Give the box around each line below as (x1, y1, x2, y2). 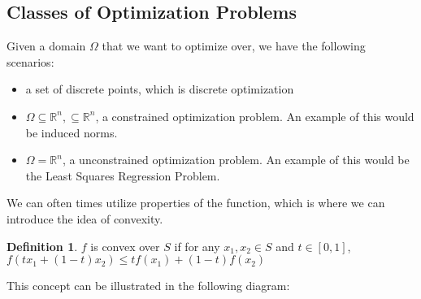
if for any (174, 237, 220, 254)
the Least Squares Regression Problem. (25, 167, 220, 184)
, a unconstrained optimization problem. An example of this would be (62, 151, 410, 168)
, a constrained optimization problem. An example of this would (95, 107, 414, 124)
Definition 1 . (7, 237, 78, 254)
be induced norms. (25, 123, 118, 141)
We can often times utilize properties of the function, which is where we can (7, 194, 385, 211)
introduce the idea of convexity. (7, 210, 163, 227)
